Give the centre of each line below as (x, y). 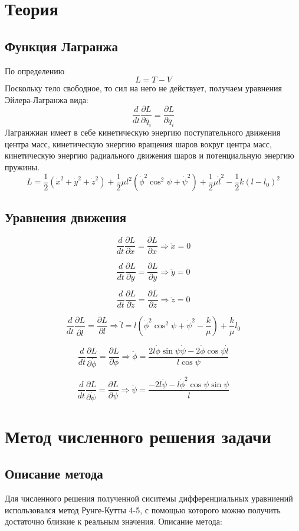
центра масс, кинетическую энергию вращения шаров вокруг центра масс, (138, 144)
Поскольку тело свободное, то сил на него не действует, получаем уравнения (143, 88)
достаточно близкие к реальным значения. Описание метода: (114, 521)
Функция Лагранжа (62, 46)
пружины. (22, 167)
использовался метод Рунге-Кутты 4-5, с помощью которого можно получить (143, 509)
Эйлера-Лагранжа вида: (47, 99)
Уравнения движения (66, 217)
